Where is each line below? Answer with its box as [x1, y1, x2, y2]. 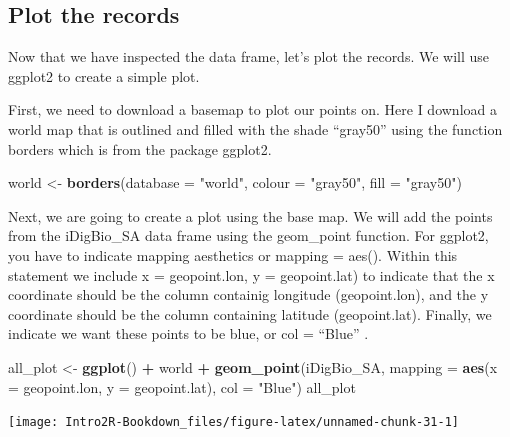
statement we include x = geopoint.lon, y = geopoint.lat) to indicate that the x [8, 264, 495, 285]
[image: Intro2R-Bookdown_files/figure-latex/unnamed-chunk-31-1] [8, 415, 460, 430]
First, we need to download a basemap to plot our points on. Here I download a [8, 99, 497, 120]
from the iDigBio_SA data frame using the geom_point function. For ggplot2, [8, 225, 489, 246]
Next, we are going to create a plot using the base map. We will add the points [8, 205, 493, 226]
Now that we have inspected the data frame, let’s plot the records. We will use [8, 46, 490, 67]
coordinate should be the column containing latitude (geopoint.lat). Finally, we [8, 303, 492, 324]
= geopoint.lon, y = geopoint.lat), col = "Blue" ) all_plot [8, 376, 356, 397]
